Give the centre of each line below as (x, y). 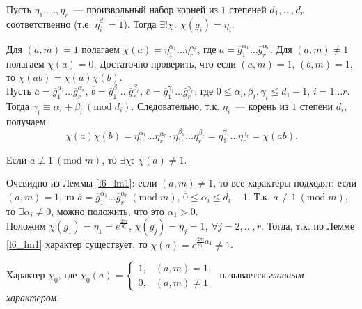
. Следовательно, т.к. (175, 105)
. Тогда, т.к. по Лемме (308, 226)
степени (316, 105)
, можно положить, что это (108, 211)
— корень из (262, 105)
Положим (26, 226)
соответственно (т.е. (49, 23)
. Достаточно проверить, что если (165, 63)
